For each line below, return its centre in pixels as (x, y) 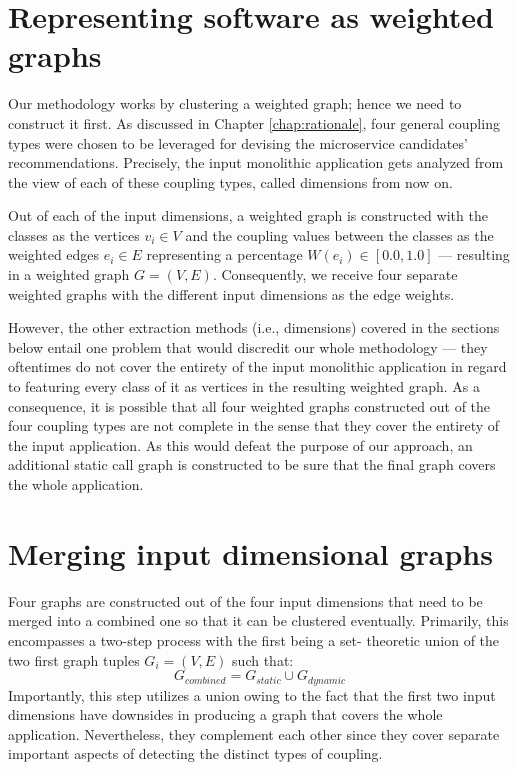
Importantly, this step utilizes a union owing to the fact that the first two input (252, 694)
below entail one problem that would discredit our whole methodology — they (248, 346)
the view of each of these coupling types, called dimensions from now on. (230, 181)
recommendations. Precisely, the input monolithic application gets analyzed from (256, 162)
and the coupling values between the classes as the (339, 234)
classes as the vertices (74, 234)
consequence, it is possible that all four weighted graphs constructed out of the (249, 405)
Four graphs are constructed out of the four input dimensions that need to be (245, 600)
